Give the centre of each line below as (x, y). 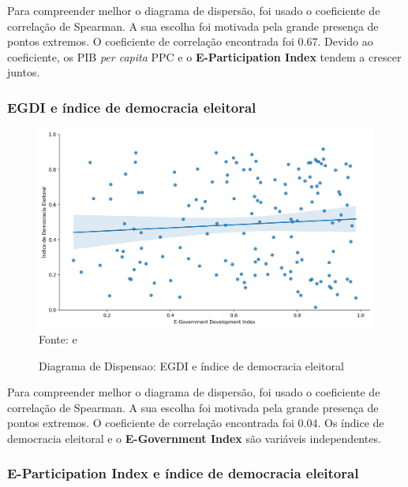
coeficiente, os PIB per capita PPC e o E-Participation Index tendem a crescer (204, 56)
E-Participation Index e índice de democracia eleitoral (183, 473)
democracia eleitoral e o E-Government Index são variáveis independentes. (194, 438)
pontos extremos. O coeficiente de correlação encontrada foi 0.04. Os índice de (196, 423)
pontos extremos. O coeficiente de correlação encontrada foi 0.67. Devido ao (190, 41)
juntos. (24, 72)
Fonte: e (58, 338)
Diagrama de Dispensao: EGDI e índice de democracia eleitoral (191, 365)
